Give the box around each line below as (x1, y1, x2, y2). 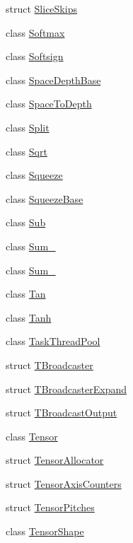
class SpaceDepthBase (6, 72, 101, 87)
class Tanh (6, 310, 52, 325)
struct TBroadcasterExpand (6, 381, 127, 396)
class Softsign (6, 49, 64, 64)
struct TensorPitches (6, 500, 95, 515)
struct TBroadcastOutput (6, 405, 117, 420)
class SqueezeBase (6, 191, 83, 206)
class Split (6, 119, 50, 134)
